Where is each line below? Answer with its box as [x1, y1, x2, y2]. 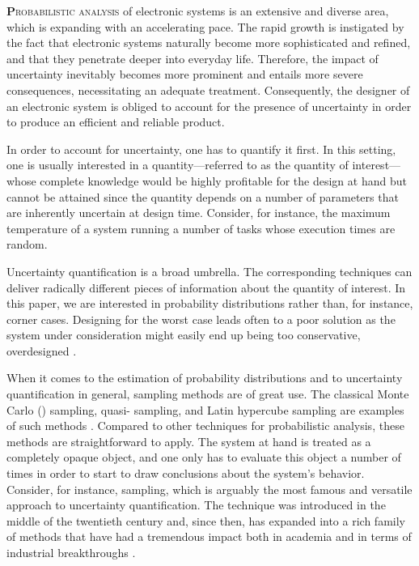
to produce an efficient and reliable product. [6, 113, 225, 130]
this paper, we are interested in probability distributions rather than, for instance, [6, 295, 413, 312]
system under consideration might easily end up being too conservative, [6, 326, 361, 343]
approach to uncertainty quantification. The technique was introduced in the [6, 496, 386, 513]
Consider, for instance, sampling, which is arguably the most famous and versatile [6, 480, 413, 497]
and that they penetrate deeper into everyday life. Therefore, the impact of [6, 49, 379, 66]
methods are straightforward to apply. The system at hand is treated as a [6, 432, 371, 449]
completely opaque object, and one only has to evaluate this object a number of [6, 449, 401, 466]
